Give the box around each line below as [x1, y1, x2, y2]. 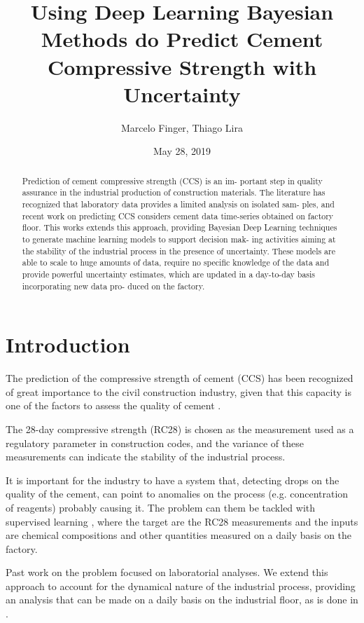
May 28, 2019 [153, 144, 211, 158]
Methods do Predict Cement [41, 25, 323, 53]
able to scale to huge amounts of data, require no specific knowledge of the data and [22, 256, 330, 268]
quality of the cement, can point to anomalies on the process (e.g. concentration [6, 486, 349, 501]
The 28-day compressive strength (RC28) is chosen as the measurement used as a [6, 421, 354, 436]
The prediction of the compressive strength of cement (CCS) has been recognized [6, 371, 353, 385]
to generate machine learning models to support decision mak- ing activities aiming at [22, 233, 336, 245]
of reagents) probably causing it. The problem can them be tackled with [6, 500, 316, 514]
